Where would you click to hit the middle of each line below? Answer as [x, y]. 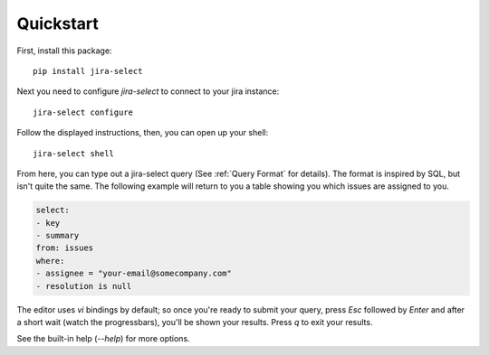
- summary [58, 236]
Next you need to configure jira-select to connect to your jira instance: [148, 91]
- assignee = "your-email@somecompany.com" [134, 274]
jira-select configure [83, 112]
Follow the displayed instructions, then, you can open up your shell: [143, 133]
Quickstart [58, 23]
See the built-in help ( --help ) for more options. [103, 339]
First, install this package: [64, 51]
